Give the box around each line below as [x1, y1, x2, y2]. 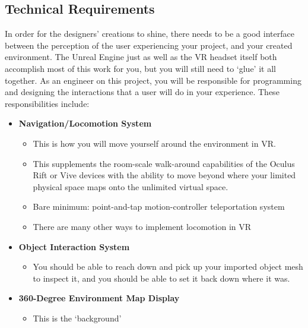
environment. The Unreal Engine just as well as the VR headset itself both [5, 51, 277, 63]
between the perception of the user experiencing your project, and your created [5, 39, 293, 51]
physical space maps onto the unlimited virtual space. [33, 180, 228, 193]
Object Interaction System [18, 240, 130, 253]
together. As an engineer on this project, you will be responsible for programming [5, 74, 301, 86]
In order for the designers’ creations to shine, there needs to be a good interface [5, 27, 294, 40]
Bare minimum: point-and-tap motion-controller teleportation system [33, 200, 285, 213]
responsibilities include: [5, 97, 90, 109]
